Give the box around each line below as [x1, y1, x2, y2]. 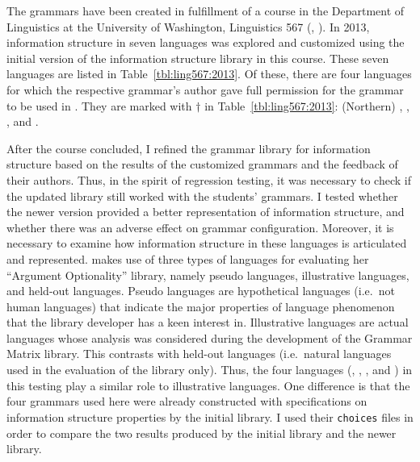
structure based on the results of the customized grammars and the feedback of [6, 156, 398, 173]
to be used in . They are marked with [6, 97, 192, 114]
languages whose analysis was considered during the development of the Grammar [6, 329, 413, 346]
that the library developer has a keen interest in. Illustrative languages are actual [6, 314, 409, 331]
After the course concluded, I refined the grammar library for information [6, 139, 371, 156]
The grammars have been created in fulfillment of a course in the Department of [6, 2, 405, 19]
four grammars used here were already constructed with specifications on [6, 393, 367, 410]
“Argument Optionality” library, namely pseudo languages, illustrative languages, [6, 266, 409, 283]
